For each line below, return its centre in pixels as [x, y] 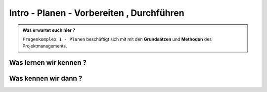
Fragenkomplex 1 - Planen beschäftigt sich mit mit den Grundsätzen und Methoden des [117, 39]
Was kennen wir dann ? [46, 78]
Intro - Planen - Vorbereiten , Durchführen [97, 13]
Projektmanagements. [45, 46]
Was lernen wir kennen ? [48, 63]
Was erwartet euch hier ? [49, 30]
